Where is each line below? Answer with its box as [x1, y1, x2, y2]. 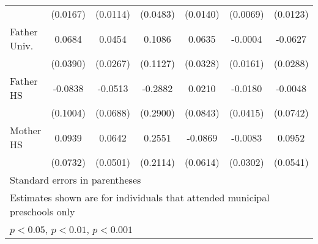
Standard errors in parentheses [10, 173, 141, 187]
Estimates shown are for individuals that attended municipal [10, 190, 270, 204]
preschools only [10, 204, 75, 218]
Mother [10, 123, 42, 137]
